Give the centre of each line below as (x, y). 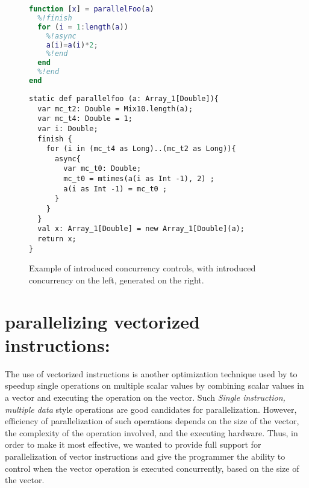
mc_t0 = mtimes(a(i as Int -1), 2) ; (139, 179)
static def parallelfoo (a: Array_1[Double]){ (124, 98)
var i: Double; (68, 128)
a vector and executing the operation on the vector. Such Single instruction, (145, 397)
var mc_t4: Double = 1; (85, 119)
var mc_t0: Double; (102, 169)
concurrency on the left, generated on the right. (117, 280)
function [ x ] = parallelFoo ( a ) (92, 9)
